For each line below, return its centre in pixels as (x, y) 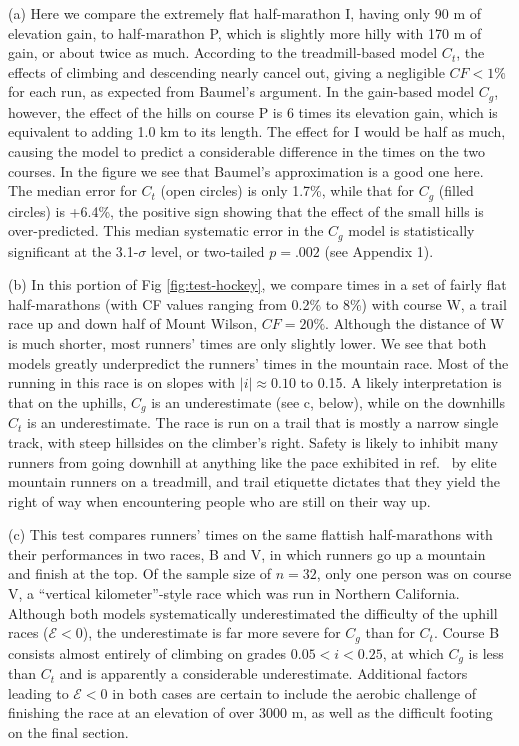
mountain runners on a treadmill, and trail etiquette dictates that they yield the (254, 481)
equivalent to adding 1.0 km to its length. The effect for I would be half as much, (257, 131)
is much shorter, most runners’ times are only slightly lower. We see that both (247, 343)
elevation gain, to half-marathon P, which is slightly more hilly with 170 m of (245, 32)
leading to (38, 692)
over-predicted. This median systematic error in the (166, 230)
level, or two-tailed (208, 250)
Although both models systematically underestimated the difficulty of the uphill (253, 612)
